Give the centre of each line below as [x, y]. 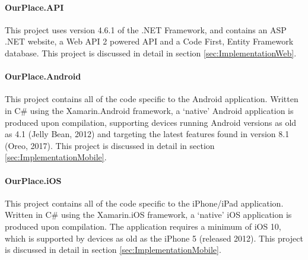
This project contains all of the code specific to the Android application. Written [152, 99]
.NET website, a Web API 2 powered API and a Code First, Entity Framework [149, 41]
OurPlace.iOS [33, 180]
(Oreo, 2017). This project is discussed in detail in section [110, 145]
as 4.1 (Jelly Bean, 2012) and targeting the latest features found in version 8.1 [147, 134]
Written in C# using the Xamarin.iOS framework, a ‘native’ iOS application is [148, 215]
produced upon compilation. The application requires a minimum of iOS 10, [143, 226]
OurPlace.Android [43, 76]
